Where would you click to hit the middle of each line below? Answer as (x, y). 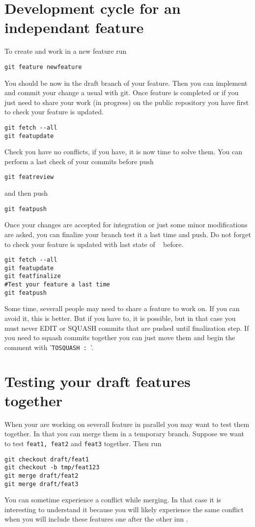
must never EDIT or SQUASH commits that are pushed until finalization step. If (127, 328)
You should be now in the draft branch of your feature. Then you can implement (126, 83)
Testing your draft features (98, 381)
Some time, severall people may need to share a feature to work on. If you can (122, 308)
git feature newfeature (43, 67)
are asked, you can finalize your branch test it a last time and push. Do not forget (128, 234)
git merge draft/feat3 (42, 484)
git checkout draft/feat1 (47, 459)
